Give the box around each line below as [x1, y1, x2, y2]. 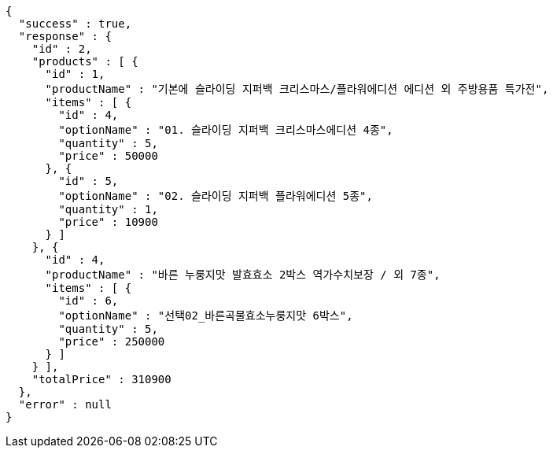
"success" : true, [18, 17, 132, 30]
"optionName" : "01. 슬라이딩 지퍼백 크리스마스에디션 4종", [58, 124, 393, 136]
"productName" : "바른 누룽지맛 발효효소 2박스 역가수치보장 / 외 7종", [45, 268, 441, 281]
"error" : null [18, 398, 112, 411]
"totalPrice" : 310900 [31, 373, 171, 386]
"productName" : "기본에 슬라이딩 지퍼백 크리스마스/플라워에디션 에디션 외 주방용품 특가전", [45, 83, 549, 95]
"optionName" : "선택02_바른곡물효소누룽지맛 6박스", [58, 309, 353, 322]
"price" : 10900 [58, 216, 158, 228]
